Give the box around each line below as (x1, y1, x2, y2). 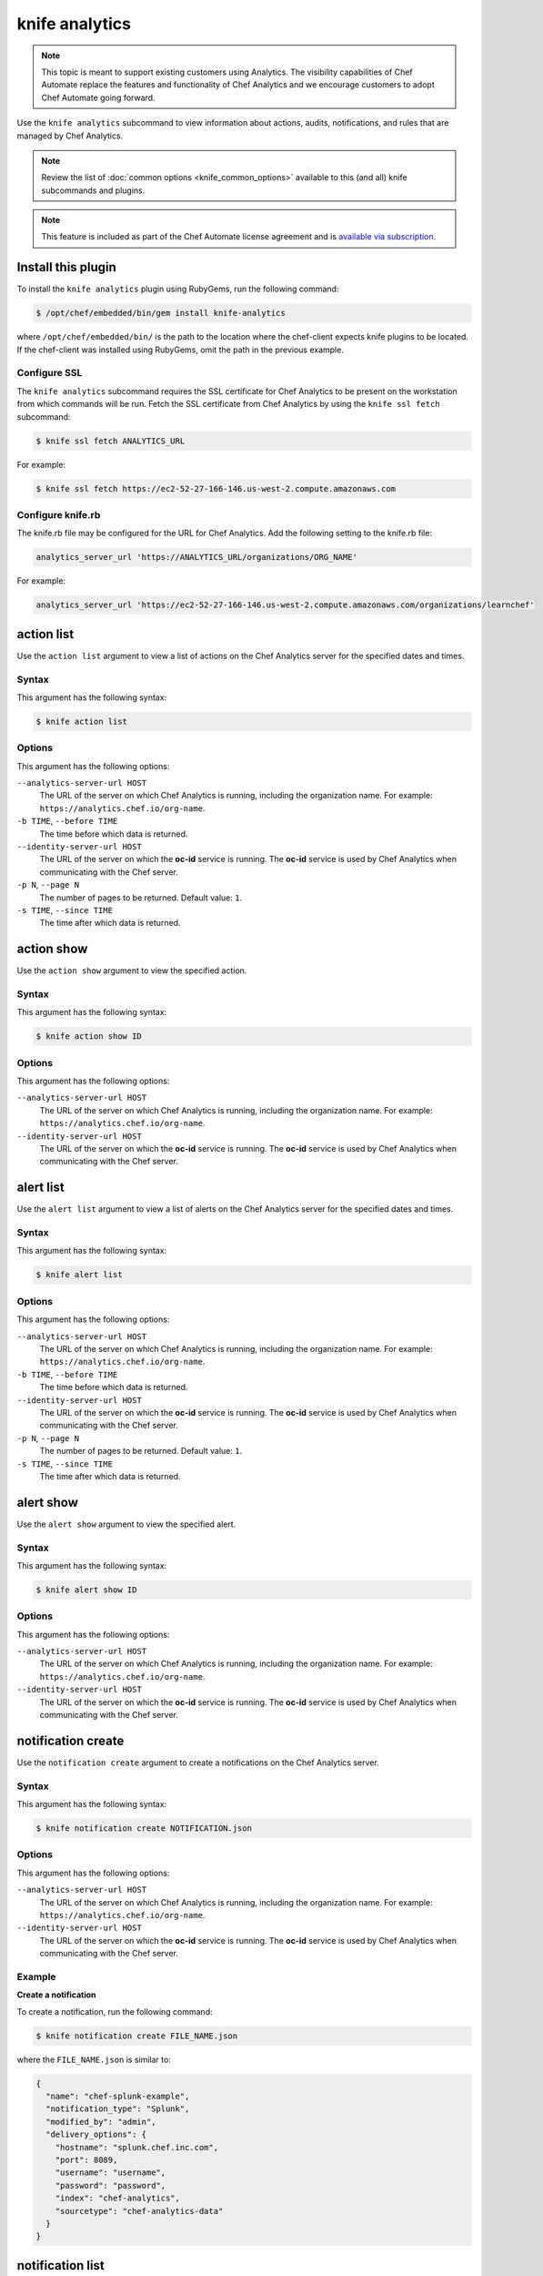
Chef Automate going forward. (41, 92, 156, 103)
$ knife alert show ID (35, 1584, 137, 1595)
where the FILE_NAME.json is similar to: (16, 2054, 172, 2065)
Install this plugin (16, 259, 117, 275)
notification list (16, 2258, 105, 2273)
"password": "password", (55, 2180, 166, 2190)
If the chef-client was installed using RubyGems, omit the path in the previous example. (16, 344, 345, 355)
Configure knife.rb (16, 508, 101, 521)
